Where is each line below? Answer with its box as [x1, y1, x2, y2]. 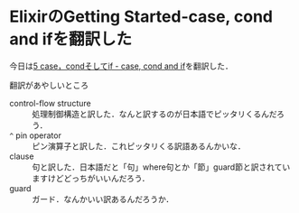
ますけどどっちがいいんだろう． [32, 172, 151, 183]
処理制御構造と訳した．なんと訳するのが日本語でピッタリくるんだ [32, 108, 277, 119]
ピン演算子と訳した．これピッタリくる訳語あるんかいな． [32, 140, 246, 152]
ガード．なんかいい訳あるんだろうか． [32, 193, 174, 204]
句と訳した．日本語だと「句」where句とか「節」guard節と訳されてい [32, 162, 291, 172]
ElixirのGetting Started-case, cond [9, 6, 274, 27]
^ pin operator [9, 130, 61, 141]
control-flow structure [9, 97, 92, 108]
